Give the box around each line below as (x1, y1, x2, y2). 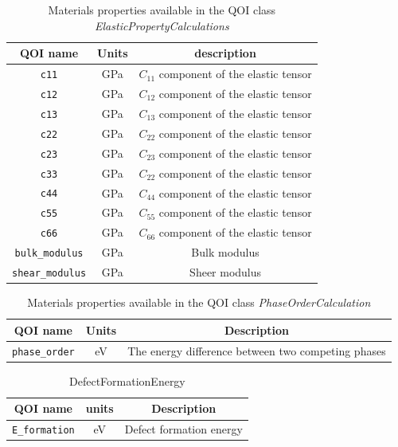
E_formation (12, 425, 75, 437)
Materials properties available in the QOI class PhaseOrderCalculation (27, 294, 371, 311)
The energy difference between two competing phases (127, 342, 386, 359)
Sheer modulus (189, 264, 262, 280)
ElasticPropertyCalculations (95, 17, 229, 33)
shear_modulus (12, 268, 87, 280)
